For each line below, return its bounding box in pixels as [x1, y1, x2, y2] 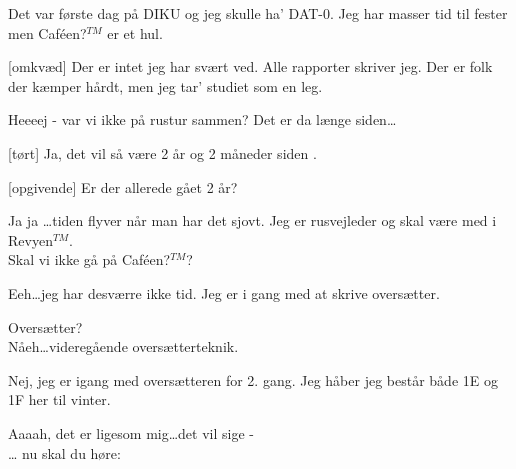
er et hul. [107, 22, 163, 43]
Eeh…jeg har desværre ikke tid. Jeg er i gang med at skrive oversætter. [8, 282, 440, 303]
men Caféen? [8, 22, 87, 43]
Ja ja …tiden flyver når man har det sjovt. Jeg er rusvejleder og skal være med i [8, 210, 497, 231]
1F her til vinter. [8, 389, 111, 410]
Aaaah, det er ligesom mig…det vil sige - [8, 422, 254, 443]
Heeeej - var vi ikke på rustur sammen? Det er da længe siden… [8, 109, 397, 130]
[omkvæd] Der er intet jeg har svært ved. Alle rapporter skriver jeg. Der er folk [8, 56, 493, 77]
